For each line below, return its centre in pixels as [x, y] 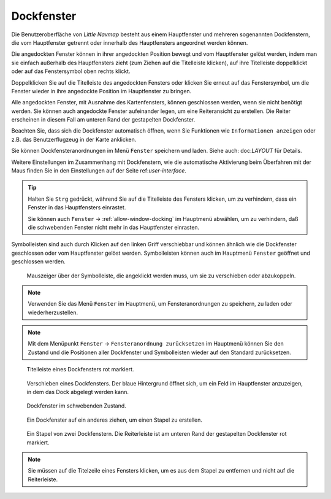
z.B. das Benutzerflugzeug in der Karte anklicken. [74, 139]
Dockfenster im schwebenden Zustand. [77, 406]
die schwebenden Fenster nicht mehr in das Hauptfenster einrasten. [114, 227]
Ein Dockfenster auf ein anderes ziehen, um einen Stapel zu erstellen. [114, 420]
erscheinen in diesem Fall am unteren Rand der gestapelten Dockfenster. [103, 120]
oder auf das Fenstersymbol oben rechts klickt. [71, 71]
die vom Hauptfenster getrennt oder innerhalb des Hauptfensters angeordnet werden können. [130, 42]
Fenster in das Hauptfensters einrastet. [77, 207]
